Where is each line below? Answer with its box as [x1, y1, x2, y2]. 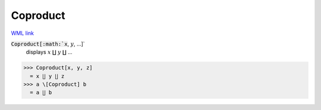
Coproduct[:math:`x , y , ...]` [11, 40, 86, 47]
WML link [11, 30, 34, 37]
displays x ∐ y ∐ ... [26, 48, 73, 56]
